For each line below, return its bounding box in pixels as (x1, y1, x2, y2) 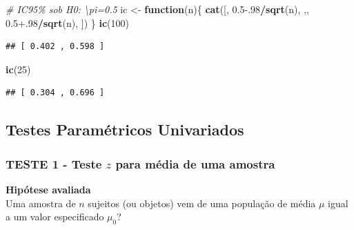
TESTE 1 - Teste (6, 155, 102, 172)
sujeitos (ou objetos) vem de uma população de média (88, 195, 316, 210)
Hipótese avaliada (6, 182, 91, 196)
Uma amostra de (6, 195, 76, 210)
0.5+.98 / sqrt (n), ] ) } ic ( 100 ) (6, 15, 129, 30)
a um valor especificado (6, 209, 104, 224)
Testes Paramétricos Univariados (6, 119, 244, 140)
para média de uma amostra (115, 155, 275, 172)
